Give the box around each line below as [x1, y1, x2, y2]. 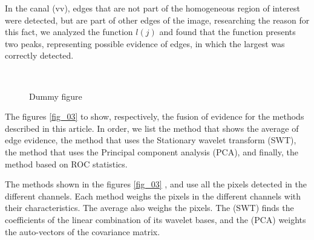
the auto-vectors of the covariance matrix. [5, 225, 160, 238]
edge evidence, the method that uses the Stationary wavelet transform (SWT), [5, 134, 296, 146]
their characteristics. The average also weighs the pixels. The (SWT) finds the [5, 201, 294, 214]
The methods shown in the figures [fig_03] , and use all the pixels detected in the [5, 178, 307, 190]
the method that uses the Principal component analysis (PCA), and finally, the [5, 145, 298, 158]
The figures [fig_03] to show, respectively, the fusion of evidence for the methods [5, 110, 304, 123]
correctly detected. [5, 49, 74, 62]
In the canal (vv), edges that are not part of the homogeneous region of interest [5, 2, 301, 14]
